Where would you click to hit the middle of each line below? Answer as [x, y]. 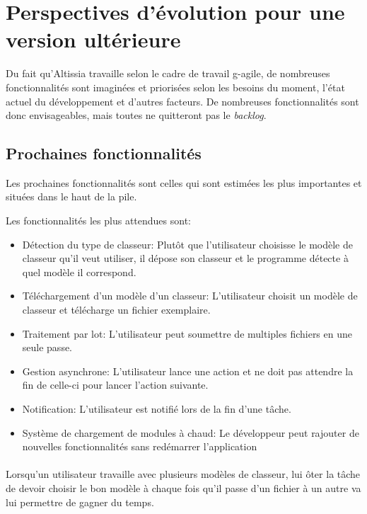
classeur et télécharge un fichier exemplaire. [116, 310]
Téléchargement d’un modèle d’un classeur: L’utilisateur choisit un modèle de [190, 296]
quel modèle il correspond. [79, 272]
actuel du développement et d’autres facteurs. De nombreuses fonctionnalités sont [182, 101]
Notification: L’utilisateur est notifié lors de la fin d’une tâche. [157, 409]
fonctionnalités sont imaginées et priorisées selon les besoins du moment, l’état [175, 87]
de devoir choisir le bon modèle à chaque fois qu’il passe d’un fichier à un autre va [183, 487]
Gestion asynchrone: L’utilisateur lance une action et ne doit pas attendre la [188, 371]
